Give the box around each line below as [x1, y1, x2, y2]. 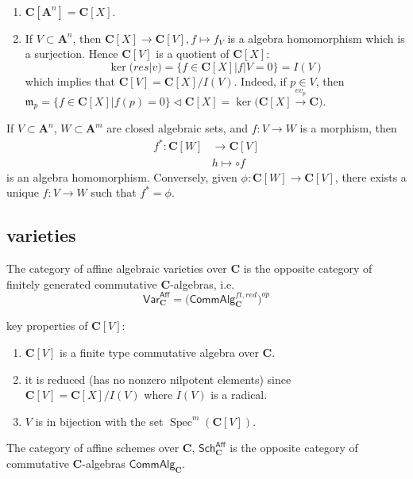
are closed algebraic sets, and [106, 120, 248, 136]
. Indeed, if [234, 72, 287, 89]
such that [91, 184, 137, 201]
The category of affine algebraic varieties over [6, 259, 227, 276]
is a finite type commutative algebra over [59, 344, 259, 360]
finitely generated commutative [6, 275, 157, 292]
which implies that [25, 72, 116, 89]
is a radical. [210, 386, 268, 403]
